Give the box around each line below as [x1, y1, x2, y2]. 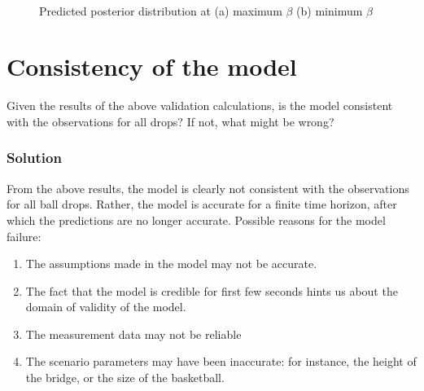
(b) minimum [296, 2, 363, 19]
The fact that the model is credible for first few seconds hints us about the [25, 282, 398, 299]
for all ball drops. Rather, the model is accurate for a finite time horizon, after [7, 195, 397, 213]
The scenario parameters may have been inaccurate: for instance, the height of [25, 353, 417, 370]
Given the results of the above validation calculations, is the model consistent [7, 97, 393, 114]
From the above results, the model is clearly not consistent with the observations [7, 179, 409, 196]
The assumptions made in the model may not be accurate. [25, 255, 317, 272]
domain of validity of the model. [25, 298, 186, 315]
